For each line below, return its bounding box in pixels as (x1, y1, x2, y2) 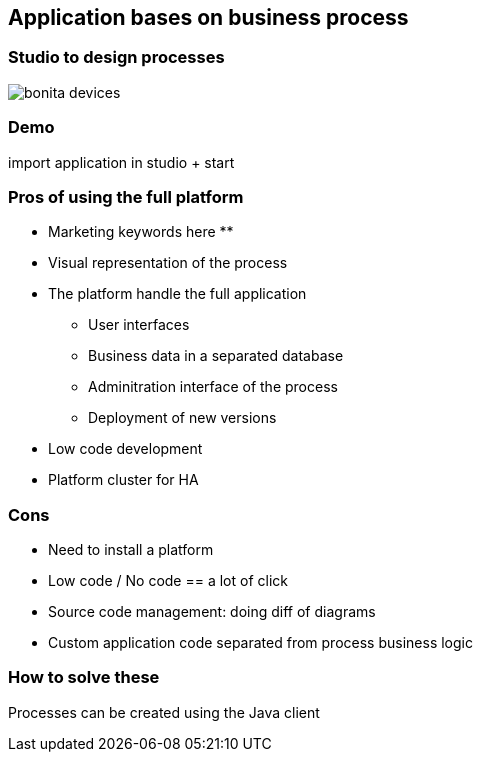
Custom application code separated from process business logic (48, 634, 473, 652)
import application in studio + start (8, 153, 235, 171)
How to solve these (8, 667, 160, 688)
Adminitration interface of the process (88, 378, 338, 396)
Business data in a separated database (88, 347, 344, 365)
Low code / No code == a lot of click (48, 572, 288, 590)
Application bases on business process (8, 5, 409, 30)
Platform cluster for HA (48, 471, 199, 489)
